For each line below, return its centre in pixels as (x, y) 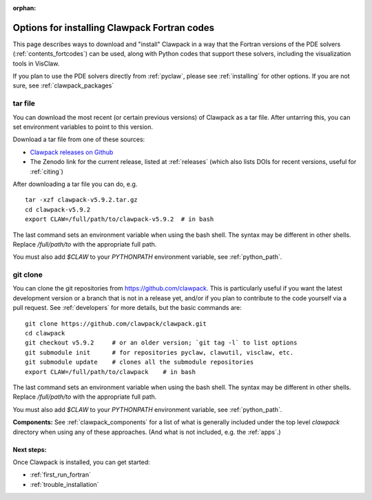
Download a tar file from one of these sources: (79, 139)
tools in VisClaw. (36, 63)
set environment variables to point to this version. (83, 127)
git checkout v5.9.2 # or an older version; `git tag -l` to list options (161, 343)
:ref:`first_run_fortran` (60, 475)
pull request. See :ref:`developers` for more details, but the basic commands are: (127, 308)
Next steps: (30, 449)
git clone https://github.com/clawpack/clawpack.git (116, 323)
